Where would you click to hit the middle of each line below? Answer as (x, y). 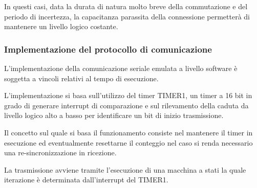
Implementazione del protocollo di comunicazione (108, 49)
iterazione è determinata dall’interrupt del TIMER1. (86, 180)
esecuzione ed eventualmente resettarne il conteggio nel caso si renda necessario (128, 142)
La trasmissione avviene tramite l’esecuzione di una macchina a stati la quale (125, 169)
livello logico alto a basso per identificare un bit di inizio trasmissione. (114, 115)
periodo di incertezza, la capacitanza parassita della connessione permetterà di (127, 16)
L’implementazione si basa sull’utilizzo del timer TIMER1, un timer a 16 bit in (128, 95)
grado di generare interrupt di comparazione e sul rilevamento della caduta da (126, 105)
